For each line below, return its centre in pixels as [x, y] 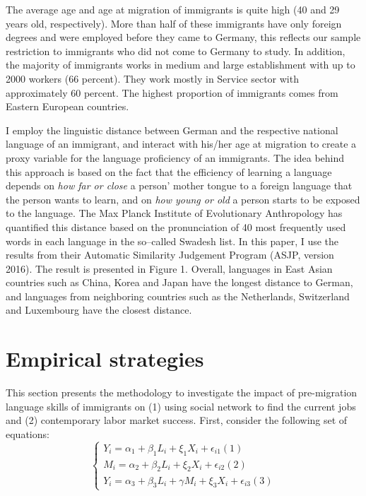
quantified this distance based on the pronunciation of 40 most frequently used [176, 226]
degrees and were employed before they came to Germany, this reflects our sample [183, 37]
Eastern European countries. [67, 106]
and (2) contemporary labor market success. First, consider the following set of [177, 420]
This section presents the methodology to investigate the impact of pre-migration [182, 392]
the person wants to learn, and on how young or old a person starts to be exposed [183, 199]
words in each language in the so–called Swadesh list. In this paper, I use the [172, 241]
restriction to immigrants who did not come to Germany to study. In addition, [176, 51]
